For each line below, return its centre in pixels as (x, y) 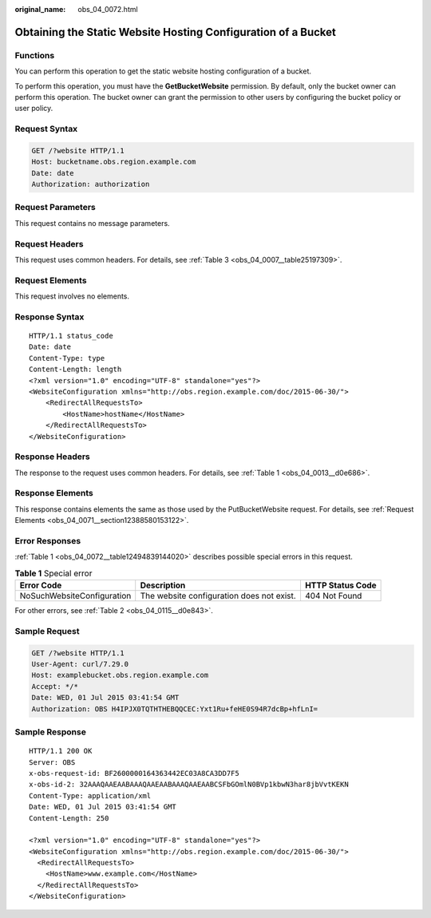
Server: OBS (52, 762)
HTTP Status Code (340, 585)
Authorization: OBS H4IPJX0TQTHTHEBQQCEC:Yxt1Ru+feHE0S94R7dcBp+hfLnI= (175, 709)
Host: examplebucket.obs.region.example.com (120, 675)
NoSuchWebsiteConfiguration (75, 596)
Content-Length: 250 (69, 818)
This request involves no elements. (72, 296)
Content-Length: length (75, 370)
